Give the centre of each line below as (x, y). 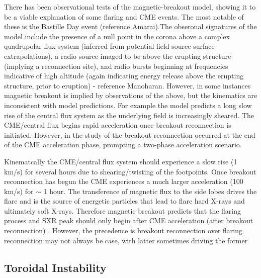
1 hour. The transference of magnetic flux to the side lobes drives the (150, 191)
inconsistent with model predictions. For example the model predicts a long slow (128, 105)
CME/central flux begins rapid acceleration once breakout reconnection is (118, 125)
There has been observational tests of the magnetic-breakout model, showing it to (130, 7)
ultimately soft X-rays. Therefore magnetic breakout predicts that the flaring (123, 210)
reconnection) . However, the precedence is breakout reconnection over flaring (123, 230)
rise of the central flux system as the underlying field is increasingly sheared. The (129, 115)
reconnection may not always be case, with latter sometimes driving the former (126, 240)
